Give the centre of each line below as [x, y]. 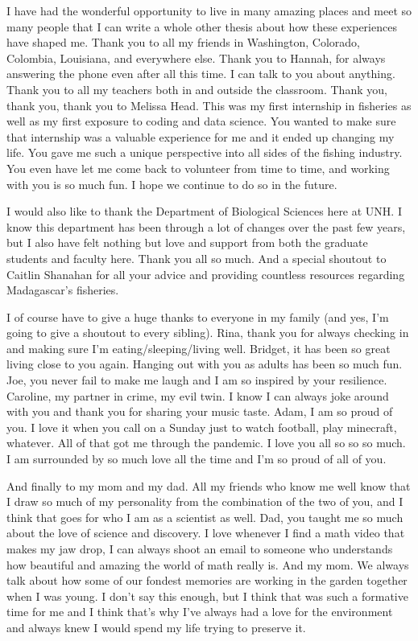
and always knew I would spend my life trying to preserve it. [156, 627]
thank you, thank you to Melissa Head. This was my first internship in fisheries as [209, 105]
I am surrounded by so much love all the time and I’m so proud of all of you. [197, 459]
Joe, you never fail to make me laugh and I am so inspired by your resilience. [197, 380]
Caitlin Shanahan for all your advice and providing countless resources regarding [206, 274]
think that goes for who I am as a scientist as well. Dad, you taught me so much [205, 517]
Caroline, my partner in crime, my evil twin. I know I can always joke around [198, 395]
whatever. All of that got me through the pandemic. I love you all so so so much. [206, 443]
